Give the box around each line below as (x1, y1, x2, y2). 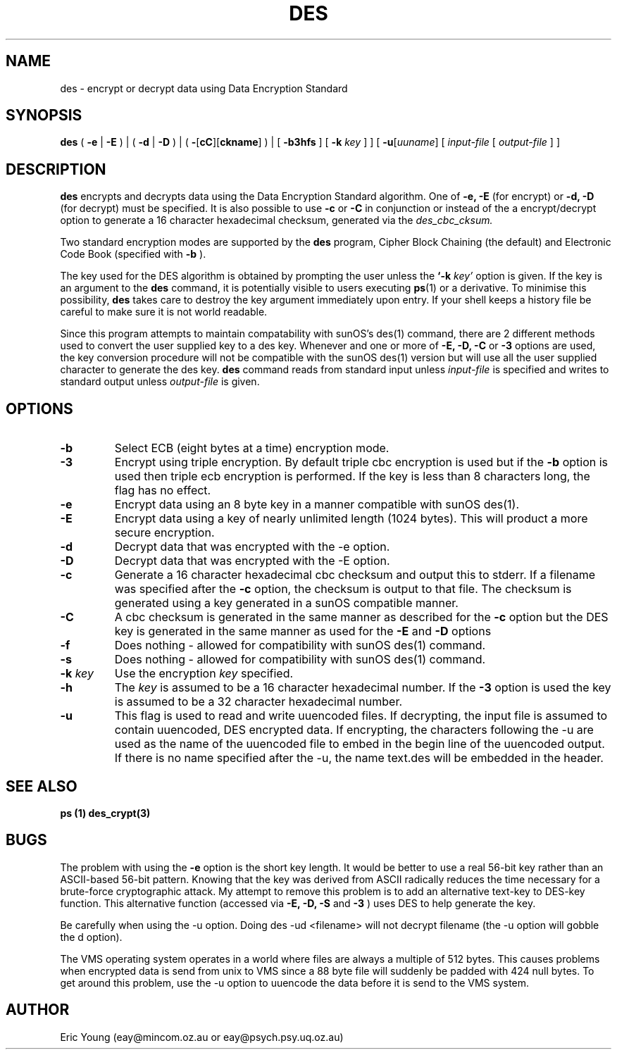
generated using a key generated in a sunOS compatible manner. (114, 596, 459, 611)
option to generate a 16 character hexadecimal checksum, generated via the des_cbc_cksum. (60, 214, 493, 227)
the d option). (60, 930, 123, 943)
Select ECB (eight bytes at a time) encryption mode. (114, 441, 389, 456)
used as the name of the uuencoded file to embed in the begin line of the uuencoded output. (114, 737, 605, 751)
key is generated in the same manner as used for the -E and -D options (114, 624, 492, 639)
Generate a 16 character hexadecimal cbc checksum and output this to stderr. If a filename (114, 568, 596, 582)
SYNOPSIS (6, 106, 82, 125)
